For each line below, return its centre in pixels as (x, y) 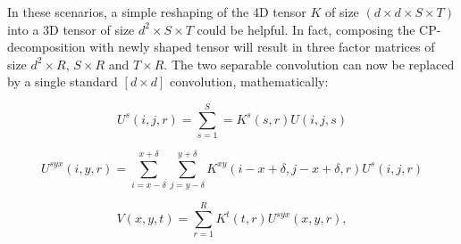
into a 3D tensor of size (71, 29)
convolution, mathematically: (249, 81)
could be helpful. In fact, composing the (306, 29)
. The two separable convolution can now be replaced (309, 64)
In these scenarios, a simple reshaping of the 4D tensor (157, 12)
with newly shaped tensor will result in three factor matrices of (262, 47)
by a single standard (63, 81)
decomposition (46, 47)
